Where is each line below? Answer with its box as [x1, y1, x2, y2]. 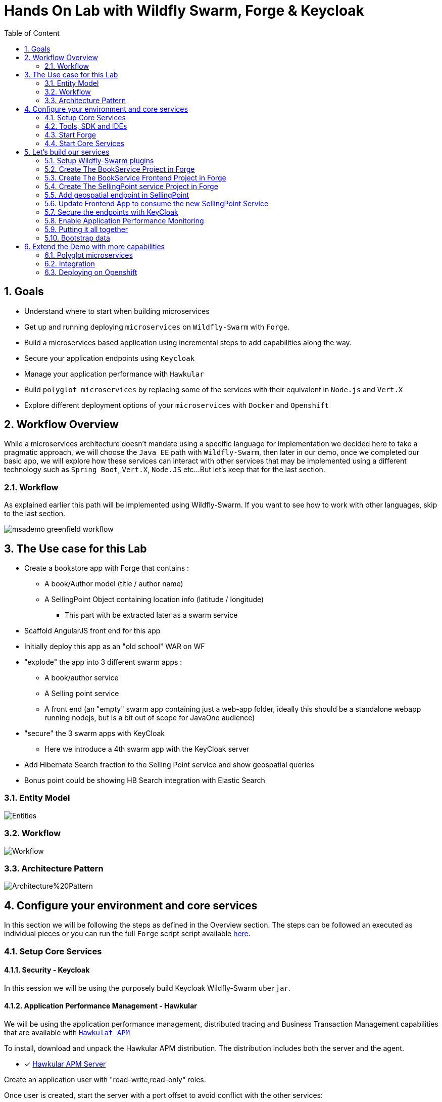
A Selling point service [44, 689, 119, 698]
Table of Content [4, 28, 60, 37]
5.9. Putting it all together [44, 224, 128, 234]
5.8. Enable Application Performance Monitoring [44, 216, 204, 225]
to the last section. [4, 509, 66, 518]
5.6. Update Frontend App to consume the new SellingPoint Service [44, 199, 269, 208]
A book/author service [44, 673, 119, 682]
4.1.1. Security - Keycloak [4, 966, 90, 975]
